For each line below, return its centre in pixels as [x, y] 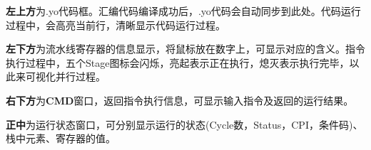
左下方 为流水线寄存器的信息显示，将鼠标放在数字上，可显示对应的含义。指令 [185, 49]
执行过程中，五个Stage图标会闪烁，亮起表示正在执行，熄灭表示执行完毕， [178, 62]
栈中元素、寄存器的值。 [61, 138]
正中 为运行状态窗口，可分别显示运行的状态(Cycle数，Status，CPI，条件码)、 [184, 124]
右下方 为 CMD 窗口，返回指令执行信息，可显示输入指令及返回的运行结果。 [180, 100]
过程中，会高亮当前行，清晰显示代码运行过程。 [116, 25]
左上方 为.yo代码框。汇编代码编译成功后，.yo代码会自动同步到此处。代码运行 [183, 11]
